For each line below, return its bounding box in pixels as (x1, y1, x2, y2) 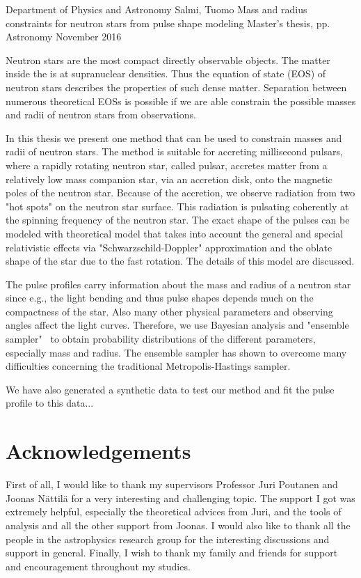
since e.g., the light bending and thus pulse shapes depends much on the (6, 290, 314, 305)
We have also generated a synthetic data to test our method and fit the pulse (6, 382, 335, 396)
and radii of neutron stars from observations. (6, 107, 196, 122)
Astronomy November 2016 (6, 29, 122, 44)
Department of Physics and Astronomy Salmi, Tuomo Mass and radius (6, 2, 307, 16)
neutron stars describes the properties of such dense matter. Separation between (6, 79, 347, 94)
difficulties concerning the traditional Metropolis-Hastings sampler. (6, 359, 291, 373)
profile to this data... (6, 396, 94, 410)
